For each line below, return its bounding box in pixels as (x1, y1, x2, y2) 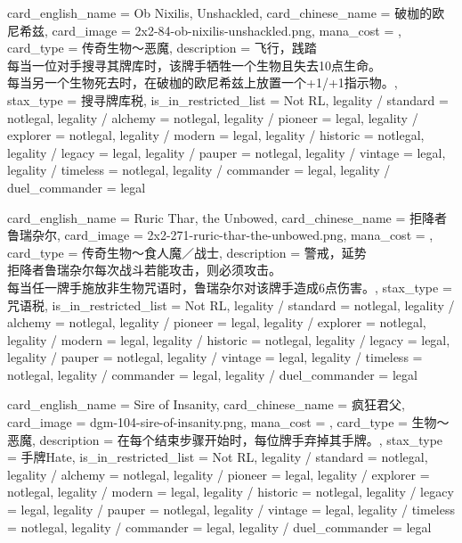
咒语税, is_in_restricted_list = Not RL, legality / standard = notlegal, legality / (7, 295, 455, 314)
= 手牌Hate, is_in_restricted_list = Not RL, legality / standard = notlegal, (7, 448, 428, 466)
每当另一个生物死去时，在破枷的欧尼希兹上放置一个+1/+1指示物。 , (7, 73, 398, 92)
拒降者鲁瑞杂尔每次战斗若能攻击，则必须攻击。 (7, 260, 281, 279)
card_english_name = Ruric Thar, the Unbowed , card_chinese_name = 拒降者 (7, 208, 447, 226)
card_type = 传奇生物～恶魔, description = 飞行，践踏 (7, 38, 317, 57)
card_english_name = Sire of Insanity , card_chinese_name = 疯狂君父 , (7, 395, 405, 414)
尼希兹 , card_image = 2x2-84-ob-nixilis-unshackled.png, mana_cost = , (7, 21, 401, 39)
